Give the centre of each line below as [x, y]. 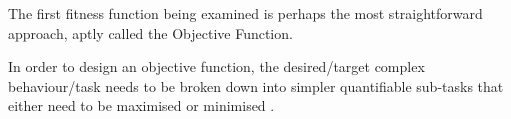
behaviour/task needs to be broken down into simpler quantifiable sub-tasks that [256, 85]
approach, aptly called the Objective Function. [150, 32]
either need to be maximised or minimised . [141, 105]
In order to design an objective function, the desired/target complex [216, 66]
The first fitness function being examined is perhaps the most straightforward [245, 13]
